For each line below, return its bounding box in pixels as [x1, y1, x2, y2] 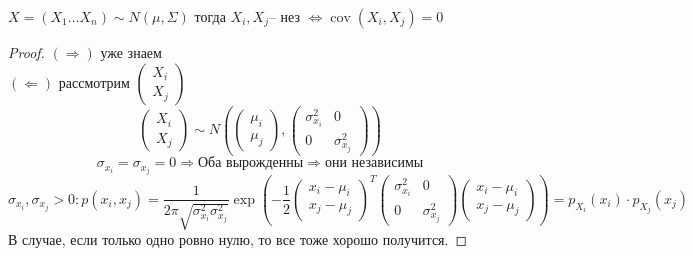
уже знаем [100, 42, 162, 62]
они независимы [324, 156, 424, 171]
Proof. [8, 42, 45, 62]
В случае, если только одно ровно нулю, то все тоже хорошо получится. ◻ [8, 228, 468, 249]
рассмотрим [58, 71, 130, 92]
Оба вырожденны [198, 156, 304, 171]
